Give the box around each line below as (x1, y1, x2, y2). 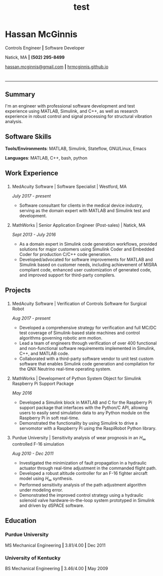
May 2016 (12, 390, 33, 396)
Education (5, 517, 37, 525)
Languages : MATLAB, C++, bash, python (5, 155, 88, 161)
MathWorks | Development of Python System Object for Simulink (12, 376, 142, 381)
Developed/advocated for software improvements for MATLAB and (19, 257, 153, 263)
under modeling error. (19, 487, 63, 493)
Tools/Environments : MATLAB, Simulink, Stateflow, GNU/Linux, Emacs (5, 145, 147, 151)
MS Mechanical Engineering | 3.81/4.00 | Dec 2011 (5, 542, 106, 548)
